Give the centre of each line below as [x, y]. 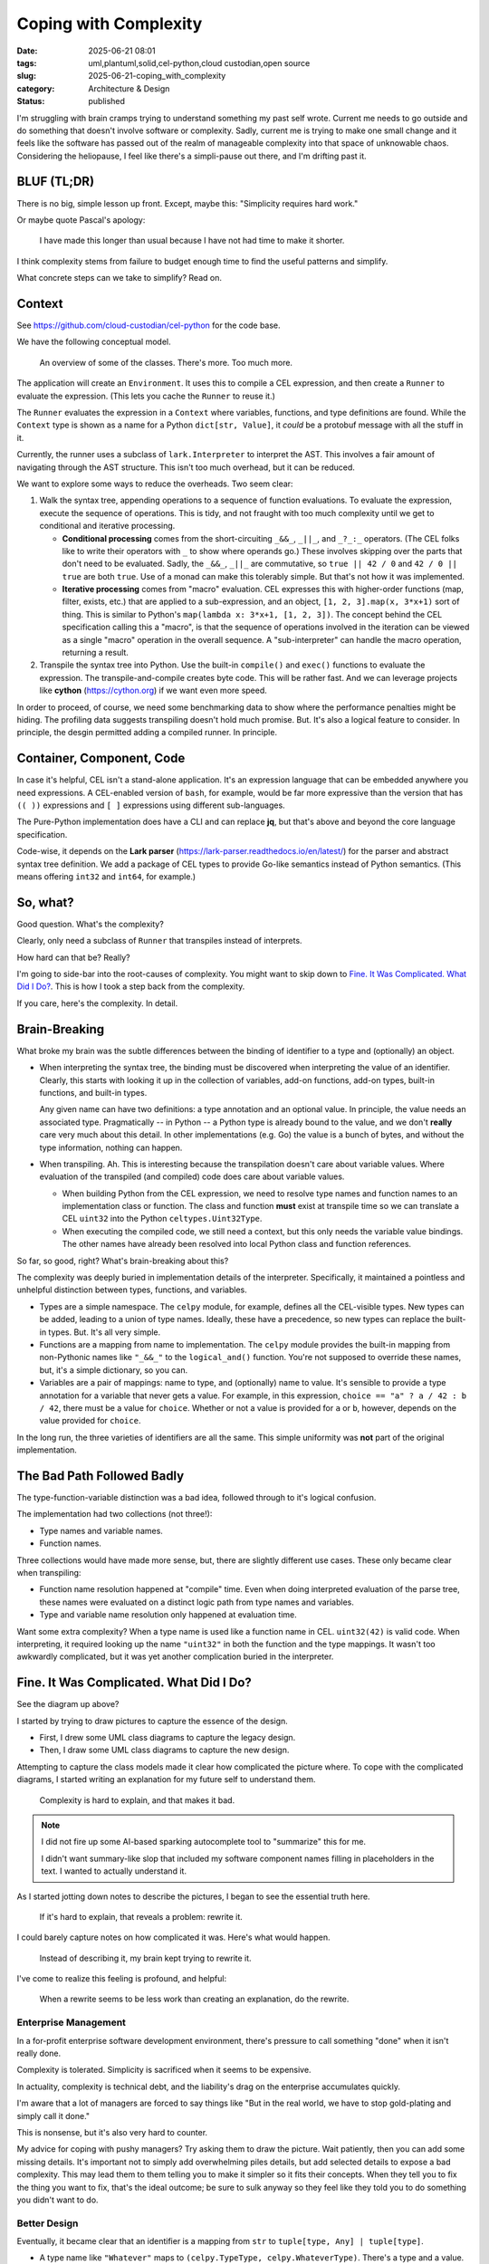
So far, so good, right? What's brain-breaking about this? [123, 1261]
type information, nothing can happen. [111, 1147]
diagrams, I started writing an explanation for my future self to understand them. [166, 1780]
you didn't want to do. [58, 2200]
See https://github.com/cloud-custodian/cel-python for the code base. [149, 325]
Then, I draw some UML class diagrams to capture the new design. [164, 1750]
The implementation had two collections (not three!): [115, 1514]
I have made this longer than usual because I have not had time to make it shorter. [192, 241]
